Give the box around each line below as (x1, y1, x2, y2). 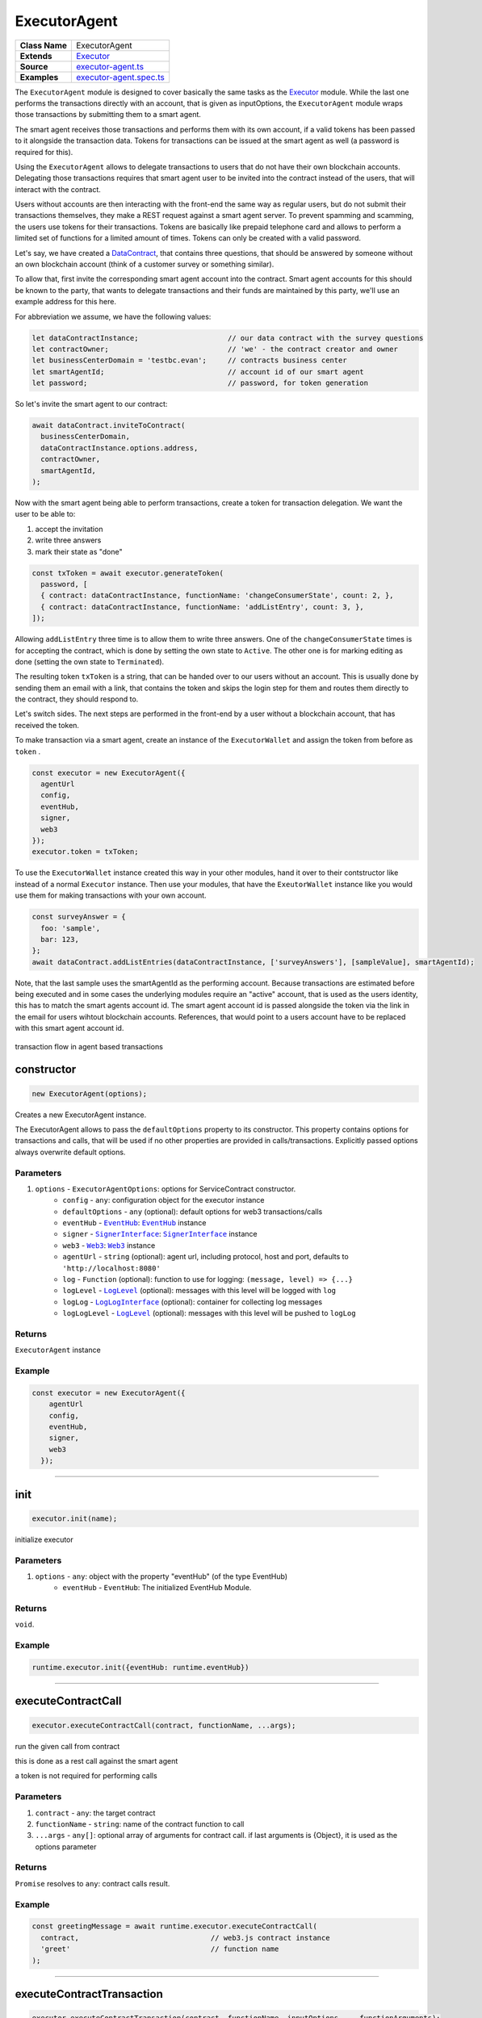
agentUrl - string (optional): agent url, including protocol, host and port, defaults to (62, 1252, 349, 1262)
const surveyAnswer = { (31, 912, 127, 922)
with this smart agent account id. (15, 1024, 124, 1033)
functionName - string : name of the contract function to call (35, 1819, 245, 1828)
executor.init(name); (31, 1513, 118, 1523)
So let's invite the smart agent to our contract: (15, 400, 168, 409)
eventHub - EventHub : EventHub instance (62, 1218, 207, 1228)
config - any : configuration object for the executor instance (62, 1195, 266, 1205)
